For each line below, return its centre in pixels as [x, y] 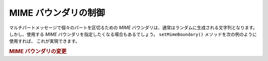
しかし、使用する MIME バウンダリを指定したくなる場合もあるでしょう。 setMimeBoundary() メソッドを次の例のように [133, 34]
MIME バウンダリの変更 [38, 52]
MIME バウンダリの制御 [57, 13]
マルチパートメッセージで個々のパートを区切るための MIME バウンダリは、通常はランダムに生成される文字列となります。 [133, 28]
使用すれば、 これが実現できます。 [44, 41]
